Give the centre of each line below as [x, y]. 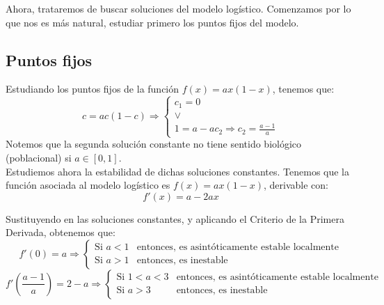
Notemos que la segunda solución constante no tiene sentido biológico [154, 144]
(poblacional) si [39, 157]
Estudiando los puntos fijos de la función [93, 89]
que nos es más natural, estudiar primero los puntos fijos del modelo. [152, 22]
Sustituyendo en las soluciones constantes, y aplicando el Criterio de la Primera [175, 218]
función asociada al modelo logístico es [88, 185]
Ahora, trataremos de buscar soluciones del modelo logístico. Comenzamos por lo [178, 8]
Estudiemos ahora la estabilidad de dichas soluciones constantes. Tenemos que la [178, 171]
